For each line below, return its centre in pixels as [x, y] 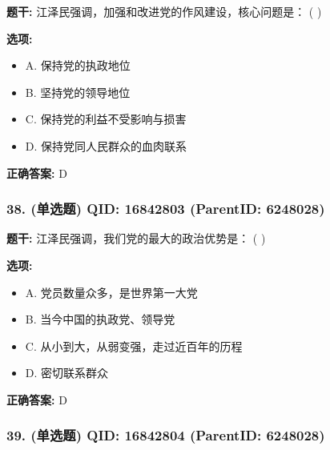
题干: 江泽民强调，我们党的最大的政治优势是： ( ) [136, 238]
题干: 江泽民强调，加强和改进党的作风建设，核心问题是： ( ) [164, 11]
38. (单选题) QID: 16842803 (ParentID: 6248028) [166, 209]
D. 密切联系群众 [67, 373]
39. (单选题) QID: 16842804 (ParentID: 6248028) [166, 435]
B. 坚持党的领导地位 [78, 92]
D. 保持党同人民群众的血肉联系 [106, 145]
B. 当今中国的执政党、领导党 [100, 319]
